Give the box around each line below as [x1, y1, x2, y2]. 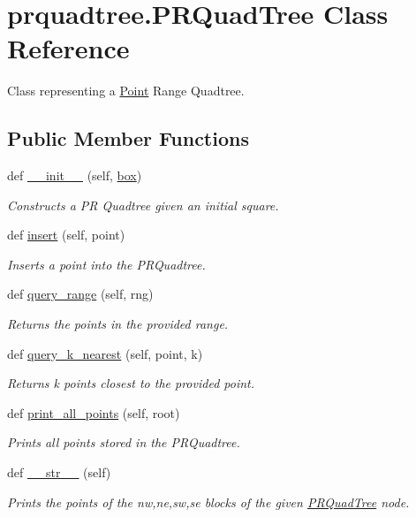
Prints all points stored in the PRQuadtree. [7, 433, 240, 452]
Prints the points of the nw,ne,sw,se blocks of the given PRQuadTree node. [7, 492, 410, 511]
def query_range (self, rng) [7, 285, 154, 303]
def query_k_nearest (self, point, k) [7, 344, 203, 362]
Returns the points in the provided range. [7, 315, 229, 333]
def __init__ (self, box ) [7, 166, 142, 185]
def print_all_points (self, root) [7, 403, 180, 422]
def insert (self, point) [7, 225, 125, 244]
